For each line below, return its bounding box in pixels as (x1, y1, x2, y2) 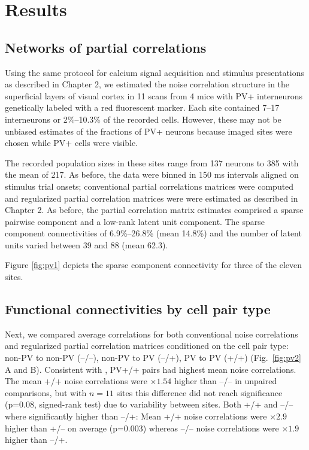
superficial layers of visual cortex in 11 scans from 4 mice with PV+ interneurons (5, 89, 303, 102)
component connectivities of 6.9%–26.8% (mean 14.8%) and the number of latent (5, 227, 302, 239)
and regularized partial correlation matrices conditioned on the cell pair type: (5, 339, 289, 352)
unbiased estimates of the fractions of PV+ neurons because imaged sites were (5, 124, 292, 137)
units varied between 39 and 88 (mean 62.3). (5, 238, 168, 251)
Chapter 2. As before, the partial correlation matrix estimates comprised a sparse (5, 203, 304, 216)
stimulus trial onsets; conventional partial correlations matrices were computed (5, 180, 294, 192)
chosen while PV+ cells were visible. (5, 136, 138, 149)
